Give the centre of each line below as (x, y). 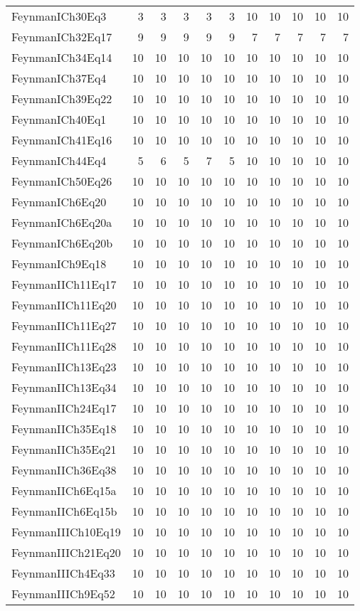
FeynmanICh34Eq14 (62, 57)
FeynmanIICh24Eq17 (64, 408)
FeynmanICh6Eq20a (62, 222)
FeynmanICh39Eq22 (62, 99)
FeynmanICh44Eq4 (59, 160)
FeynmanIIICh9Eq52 (63, 594)
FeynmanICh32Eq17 (62, 37)
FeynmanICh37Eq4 (59, 78)
